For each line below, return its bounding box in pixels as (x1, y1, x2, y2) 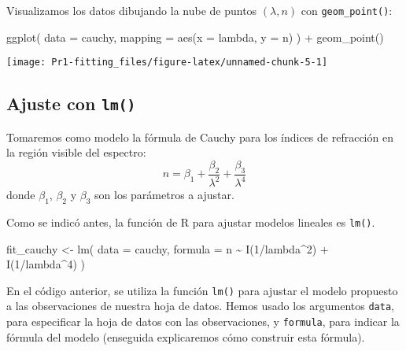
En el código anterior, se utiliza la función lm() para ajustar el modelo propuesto (6, 282, 398, 298)
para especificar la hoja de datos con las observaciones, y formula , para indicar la (6, 313, 400, 329)
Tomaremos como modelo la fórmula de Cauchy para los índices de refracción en (6, 128, 393, 145)
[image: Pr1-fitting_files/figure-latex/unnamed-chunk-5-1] (6, 57, 328, 68)
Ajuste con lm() (6, 91, 136, 116)
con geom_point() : (301, 2, 393, 18)
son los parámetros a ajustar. (94, 187, 234, 203)
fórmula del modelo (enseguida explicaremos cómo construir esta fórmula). (6, 328, 365, 345)
